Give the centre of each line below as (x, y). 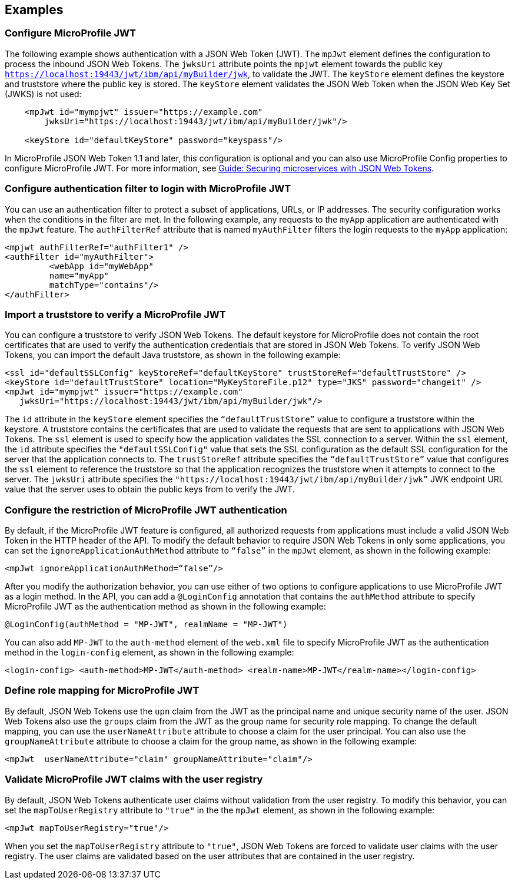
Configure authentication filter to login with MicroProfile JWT (148, 189)
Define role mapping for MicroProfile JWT (102, 691)
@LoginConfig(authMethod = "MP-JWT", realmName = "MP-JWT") (146, 625)
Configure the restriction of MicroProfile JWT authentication (146, 510)
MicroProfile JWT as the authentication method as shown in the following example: (165, 607)
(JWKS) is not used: (43, 94)
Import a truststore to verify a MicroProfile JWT (115, 314)
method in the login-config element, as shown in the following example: (149, 653)
